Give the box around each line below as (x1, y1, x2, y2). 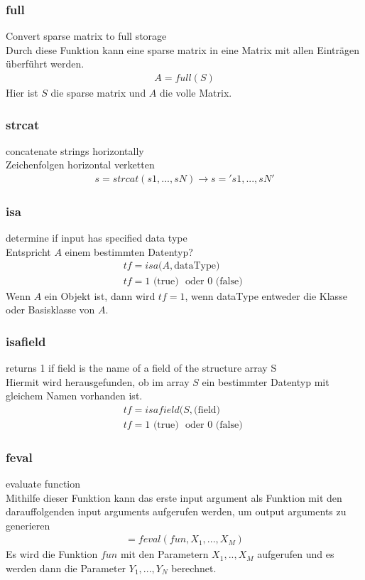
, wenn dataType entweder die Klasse (185, 288, 347, 303)
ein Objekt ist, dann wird (44, 288, 156, 303)
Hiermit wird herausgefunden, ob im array (6, 374, 190, 389)
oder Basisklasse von (6, 302, 95, 317)
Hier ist (6, 85, 38, 100)
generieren (6, 517, 50, 532)
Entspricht (6, 244, 51, 259)
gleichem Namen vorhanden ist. (6, 388, 143, 403)
